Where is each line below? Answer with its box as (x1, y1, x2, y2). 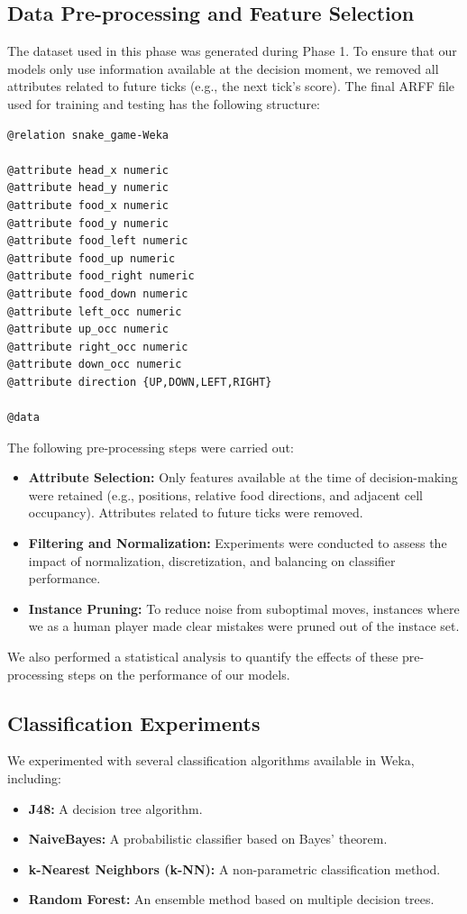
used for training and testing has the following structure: (7, 94, 321, 113)
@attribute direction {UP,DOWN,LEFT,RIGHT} (7, 375, 272, 388)
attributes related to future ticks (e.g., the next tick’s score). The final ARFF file (7, 77, 455, 96)
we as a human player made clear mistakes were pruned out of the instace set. (28, 617, 460, 635)
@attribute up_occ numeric (7, 323, 169, 336)
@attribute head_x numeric (7, 163, 169, 177)
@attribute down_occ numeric (7, 358, 182, 371)
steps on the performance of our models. (68, 664, 290, 683)
